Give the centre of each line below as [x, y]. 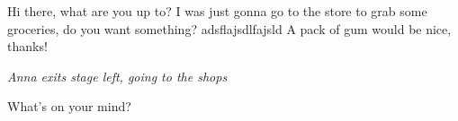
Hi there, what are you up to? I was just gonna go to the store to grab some [217, 11]
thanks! [27, 46]
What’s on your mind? [69, 106]
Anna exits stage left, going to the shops [117, 76]
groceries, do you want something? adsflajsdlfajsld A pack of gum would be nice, [229, 28]
